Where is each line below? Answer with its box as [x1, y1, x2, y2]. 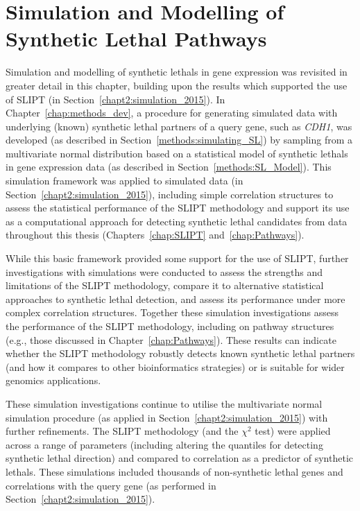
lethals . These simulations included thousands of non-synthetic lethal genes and [6, 464, 343, 478]
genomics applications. [6, 373, 101, 388]
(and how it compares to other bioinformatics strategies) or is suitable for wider [6, 359, 345, 374]
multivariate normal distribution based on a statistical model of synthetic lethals [6, 146, 348, 160]
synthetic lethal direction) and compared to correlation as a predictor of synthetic [6, 451, 353, 465]
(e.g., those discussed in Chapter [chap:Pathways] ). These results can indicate [6, 332, 336, 347]
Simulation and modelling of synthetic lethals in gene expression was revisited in [6, 64, 348, 79]
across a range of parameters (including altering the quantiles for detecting [6, 437, 323, 451]
